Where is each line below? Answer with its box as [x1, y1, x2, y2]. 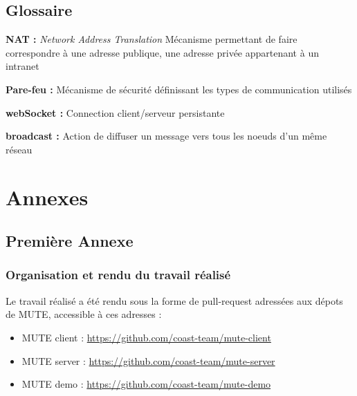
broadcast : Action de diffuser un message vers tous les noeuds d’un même [6, 129, 327, 143]
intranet [6, 59, 39, 73]
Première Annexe [6, 230, 134, 252]
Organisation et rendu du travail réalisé [6, 266, 231, 283]
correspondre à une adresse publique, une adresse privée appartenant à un [6, 45, 319, 59]
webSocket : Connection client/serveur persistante [6, 105, 225, 120]
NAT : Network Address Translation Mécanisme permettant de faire [6, 32, 297, 46]
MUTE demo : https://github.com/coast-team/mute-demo [21, 377, 271, 391]
